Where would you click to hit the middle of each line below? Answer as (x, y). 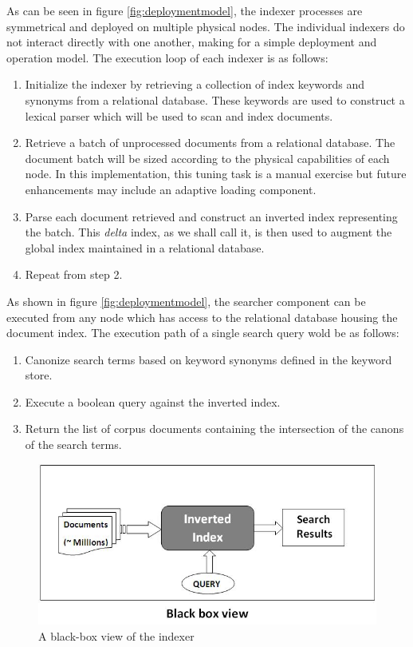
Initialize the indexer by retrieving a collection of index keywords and (195, 84)
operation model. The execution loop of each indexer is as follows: (167, 57)
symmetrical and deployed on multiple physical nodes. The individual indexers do (206, 26)
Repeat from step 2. (74, 274)
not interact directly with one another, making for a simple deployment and (192, 42)
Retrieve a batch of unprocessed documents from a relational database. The (210, 143)
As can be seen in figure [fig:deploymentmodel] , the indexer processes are (185, 10)
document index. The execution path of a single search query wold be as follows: (203, 333)
